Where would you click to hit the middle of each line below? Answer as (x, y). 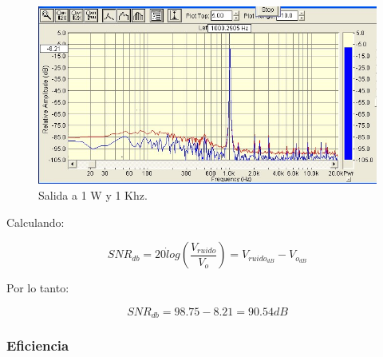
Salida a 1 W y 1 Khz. (93, 195)
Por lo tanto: (38, 288)
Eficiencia (38, 345)
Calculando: (36, 222)
